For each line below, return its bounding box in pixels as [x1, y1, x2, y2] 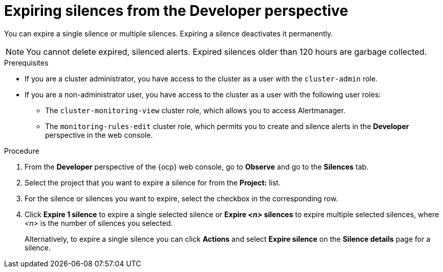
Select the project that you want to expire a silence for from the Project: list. [25, 178, 281, 187]
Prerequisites [4, 58, 49, 67]
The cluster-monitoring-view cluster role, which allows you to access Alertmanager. [45, 106, 346, 115]
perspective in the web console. [45, 130, 153, 139]
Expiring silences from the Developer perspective [4, 2, 348, 19]
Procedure [4, 146, 39, 155]
